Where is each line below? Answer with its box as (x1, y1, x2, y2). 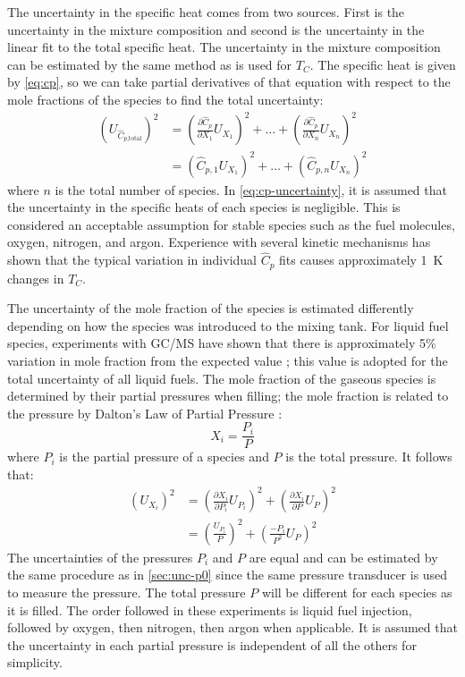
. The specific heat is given (309, 55, 456, 73)
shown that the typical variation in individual (7, 250, 258, 269)
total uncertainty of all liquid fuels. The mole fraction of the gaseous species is (7, 368, 436, 387)
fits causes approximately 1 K (279, 250, 444, 269)
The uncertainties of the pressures (7, 547, 193, 566)
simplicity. (7, 653, 63, 672)
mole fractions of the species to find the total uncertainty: (7, 89, 324, 108)
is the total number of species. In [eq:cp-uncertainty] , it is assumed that (55, 180, 447, 199)
